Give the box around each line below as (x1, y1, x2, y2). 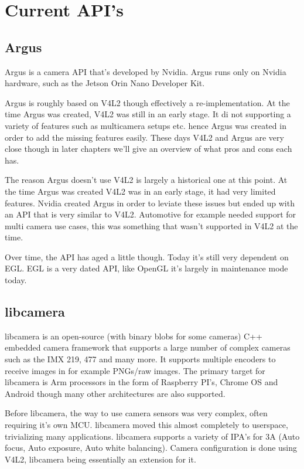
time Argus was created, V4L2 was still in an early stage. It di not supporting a (5, 108, 291, 120)
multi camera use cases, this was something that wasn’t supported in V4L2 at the (5, 219, 298, 232)
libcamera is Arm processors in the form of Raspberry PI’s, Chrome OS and (5, 376, 278, 388)
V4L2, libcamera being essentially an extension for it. (5, 453, 196, 465)
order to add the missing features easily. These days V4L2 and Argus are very (5, 131, 284, 143)
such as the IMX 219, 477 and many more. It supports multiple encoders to (5, 353, 276, 365)
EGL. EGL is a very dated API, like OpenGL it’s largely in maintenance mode (5, 262, 288, 274)
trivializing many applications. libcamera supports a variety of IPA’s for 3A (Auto (5, 430, 300, 442)
